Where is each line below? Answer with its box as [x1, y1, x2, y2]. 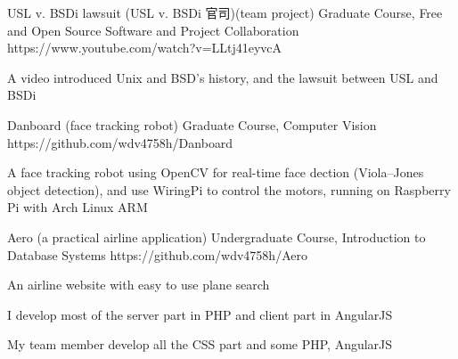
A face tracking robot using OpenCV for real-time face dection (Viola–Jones [7, 163, 424, 182]
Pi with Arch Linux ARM [7, 198, 148, 216]
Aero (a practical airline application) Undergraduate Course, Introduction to [7, 227, 426, 246]
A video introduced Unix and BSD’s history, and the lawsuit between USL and [7, 68, 438, 86]
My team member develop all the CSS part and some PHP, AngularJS [7, 335, 393, 354]
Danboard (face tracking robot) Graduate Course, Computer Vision [7, 115, 377, 134]
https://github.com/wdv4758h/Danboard [7, 133, 233, 151]
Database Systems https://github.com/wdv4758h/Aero [7, 245, 307, 264]
